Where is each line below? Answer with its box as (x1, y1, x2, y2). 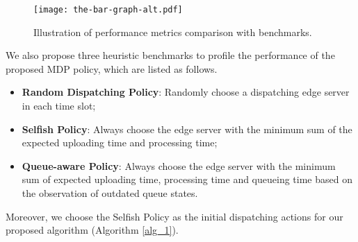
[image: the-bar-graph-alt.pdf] (33, 5, 183, 15)
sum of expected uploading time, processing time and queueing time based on (22, 172, 352, 187)
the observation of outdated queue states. (22, 186, 198, 200)
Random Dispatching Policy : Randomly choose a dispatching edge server (22, 85, 350, 99)
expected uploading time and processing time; (22, 135, 218, 150)
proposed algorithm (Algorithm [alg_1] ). (6, 223, 179, 237)
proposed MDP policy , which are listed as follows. (6, 61, 218, 76)
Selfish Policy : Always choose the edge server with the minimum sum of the (22, 121, 352, 136)
